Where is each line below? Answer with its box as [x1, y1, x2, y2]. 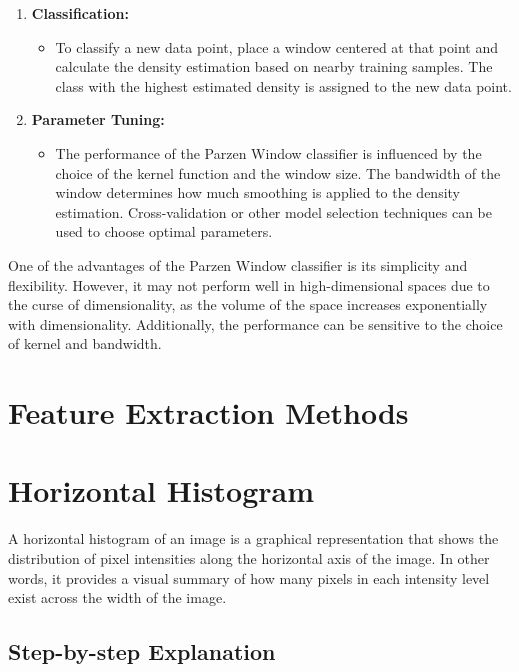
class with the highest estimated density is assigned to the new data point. [55, 75, 512, 96]
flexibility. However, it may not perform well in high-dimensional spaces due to [8, 274, 490, 295]
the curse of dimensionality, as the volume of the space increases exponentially [8, 294, 488, 315]
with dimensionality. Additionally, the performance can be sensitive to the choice [8, 313, 503, 334]
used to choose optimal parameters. [55, 221, 273, 242]
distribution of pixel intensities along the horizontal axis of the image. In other [8, 548, 490, 568]
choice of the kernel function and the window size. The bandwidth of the [55, 162, 501, 183]
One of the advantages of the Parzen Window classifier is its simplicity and [8, 254, 468, 275]
